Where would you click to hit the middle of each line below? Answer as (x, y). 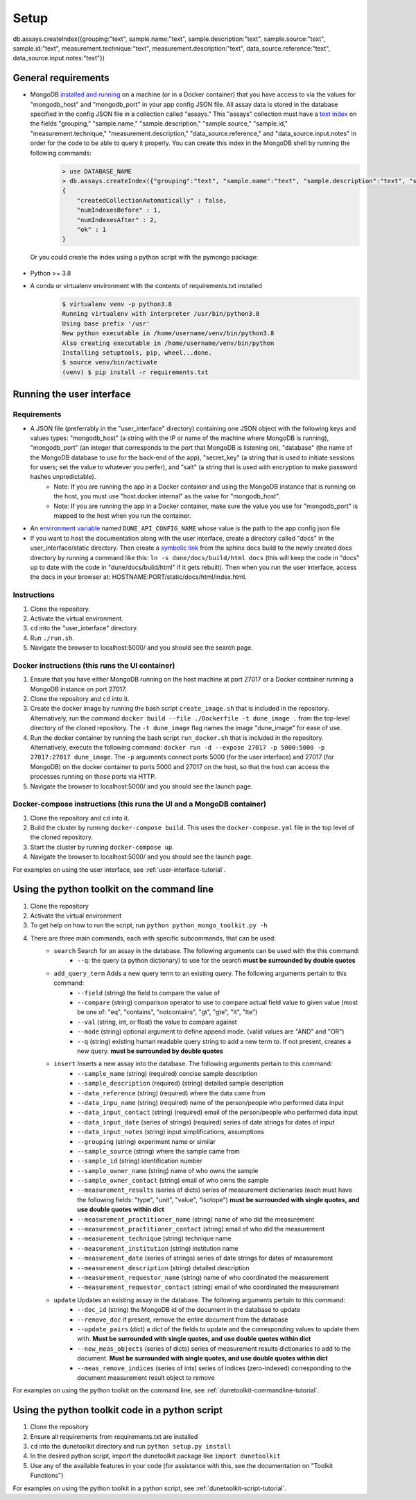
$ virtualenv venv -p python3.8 (117, 304)
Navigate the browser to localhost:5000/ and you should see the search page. (141, 648)
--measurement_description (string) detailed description (163, 1267)
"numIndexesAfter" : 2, (117, 220)
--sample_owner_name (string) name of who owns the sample (168, 1170)
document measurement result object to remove (146, 1377)
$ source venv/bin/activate (110, 362)
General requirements (61, 78)
